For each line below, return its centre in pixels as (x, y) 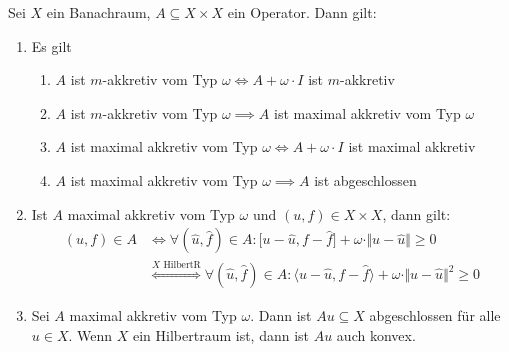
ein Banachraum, (98, 12)
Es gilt (51, 45)
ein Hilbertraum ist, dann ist (221, 334)
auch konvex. (376, 334)
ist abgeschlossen (365, 179)
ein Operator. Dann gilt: (302, 12)
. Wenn (90, 334)
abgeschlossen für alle (435, 315)
